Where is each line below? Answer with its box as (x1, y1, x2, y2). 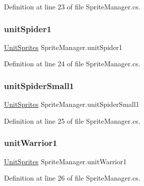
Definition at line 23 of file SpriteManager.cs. (4, 1, 141, 11)
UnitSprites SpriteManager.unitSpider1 (4, 42, 123, 52)
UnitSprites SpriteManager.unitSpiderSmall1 (4, 99, 140, 109)
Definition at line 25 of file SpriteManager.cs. (4, 115, 141, 126)
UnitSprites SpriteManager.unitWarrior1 (4, 156, 127, 166)
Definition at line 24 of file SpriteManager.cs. (4, 58, 141, 69)
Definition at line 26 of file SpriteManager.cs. (4, 173, 141, 183)
